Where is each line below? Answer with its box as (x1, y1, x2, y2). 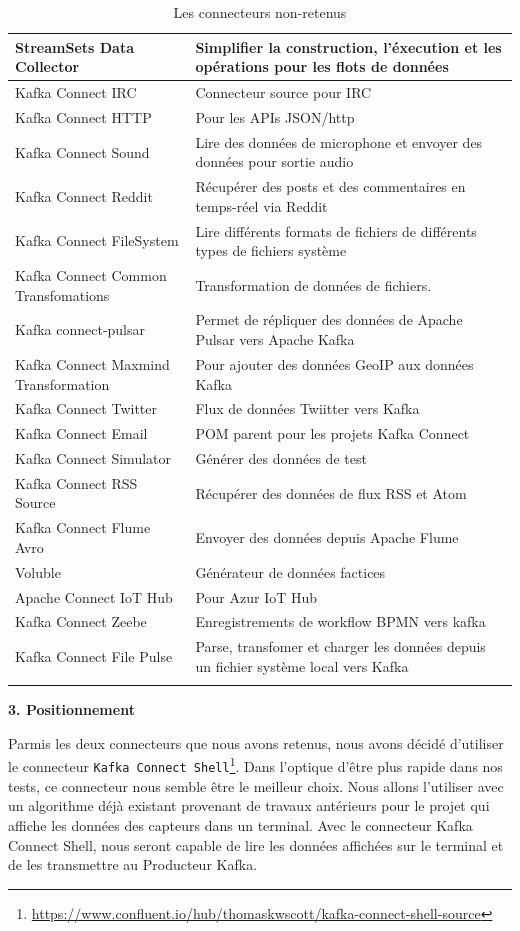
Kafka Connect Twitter (15, 398, 157, 419)
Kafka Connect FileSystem (15, 230, 179, 251)
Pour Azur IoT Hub (195, 586, 318, 607)
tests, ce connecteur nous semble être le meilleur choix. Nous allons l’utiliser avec (8, 775, 504, 796)
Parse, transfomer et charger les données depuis (195, 636, 486, 657)
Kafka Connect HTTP (15, 106, 152, 127)
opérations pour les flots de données (195, 56, 449, 77)
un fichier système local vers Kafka (195, 655, 409, 676)
